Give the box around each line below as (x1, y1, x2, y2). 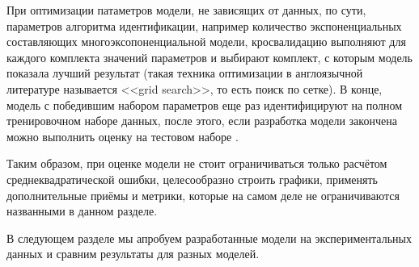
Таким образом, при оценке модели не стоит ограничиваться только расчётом (6, 155, 387, 172)
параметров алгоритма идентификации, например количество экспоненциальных (6, 17, 402, 34)
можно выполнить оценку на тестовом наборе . (6, 127, 239, 144)
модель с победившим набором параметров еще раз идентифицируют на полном (6, 96, 403, 113)
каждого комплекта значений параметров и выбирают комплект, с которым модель (6, 48, 413, 65)
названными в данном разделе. (6, 202, 158, 219)
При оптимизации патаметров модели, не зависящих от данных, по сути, (6, 2, 366, 18)
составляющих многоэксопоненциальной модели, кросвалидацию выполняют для (6, 33, 406, 50)
